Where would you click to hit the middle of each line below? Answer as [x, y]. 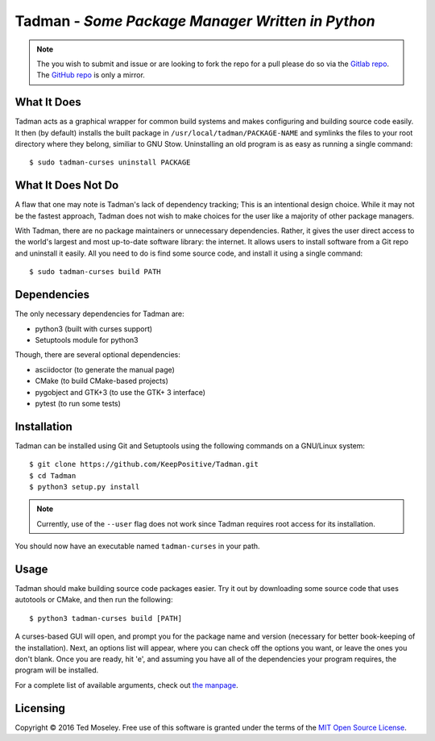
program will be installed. [57, 670]
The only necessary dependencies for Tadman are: [99, 314]
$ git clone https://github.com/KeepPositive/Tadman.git [144, 464]
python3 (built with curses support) [94, 329]
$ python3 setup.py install [85, 487]
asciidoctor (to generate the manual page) [105, 369]
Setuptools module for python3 [87, 339]
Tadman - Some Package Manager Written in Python [195, 21]
